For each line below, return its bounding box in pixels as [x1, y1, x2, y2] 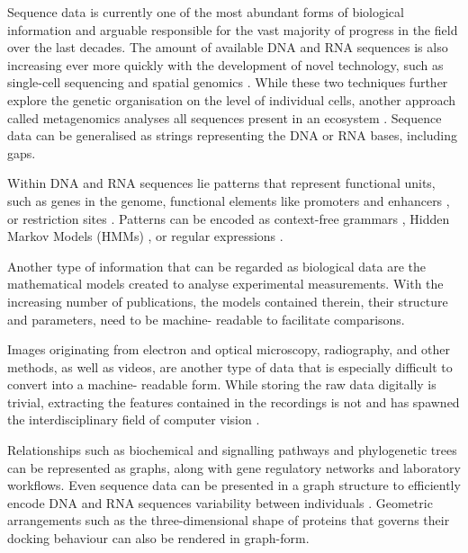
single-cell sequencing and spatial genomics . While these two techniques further [7, 73, 448, 92]
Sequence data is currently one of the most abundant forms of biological [7, 3, 404, 21]
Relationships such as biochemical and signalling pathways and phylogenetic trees [7, 441, 457, 459]
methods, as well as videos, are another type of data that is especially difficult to [7, 357, 453, 376]
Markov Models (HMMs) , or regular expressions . [7, 227, 283, 245]
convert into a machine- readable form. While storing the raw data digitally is [7, 375, 436, 394]
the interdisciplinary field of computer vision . [7, 410, 260, 429]
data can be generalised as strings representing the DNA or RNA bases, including [7, 126, 458, 145]
